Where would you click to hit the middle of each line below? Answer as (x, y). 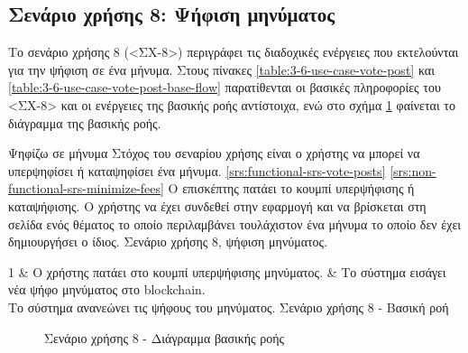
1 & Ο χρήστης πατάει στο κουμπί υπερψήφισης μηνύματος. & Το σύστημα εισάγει (227, 271)
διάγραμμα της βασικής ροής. (85, 122)
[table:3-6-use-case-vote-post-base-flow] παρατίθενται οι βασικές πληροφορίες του (225, 87)
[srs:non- (413, 170)
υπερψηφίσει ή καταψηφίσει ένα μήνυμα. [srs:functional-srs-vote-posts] (197, 170)
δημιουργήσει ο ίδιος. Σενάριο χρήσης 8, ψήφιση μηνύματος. (168, 242)
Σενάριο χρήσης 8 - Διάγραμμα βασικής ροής (165, 337)
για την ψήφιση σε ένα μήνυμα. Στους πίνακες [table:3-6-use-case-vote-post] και (221, 69)
